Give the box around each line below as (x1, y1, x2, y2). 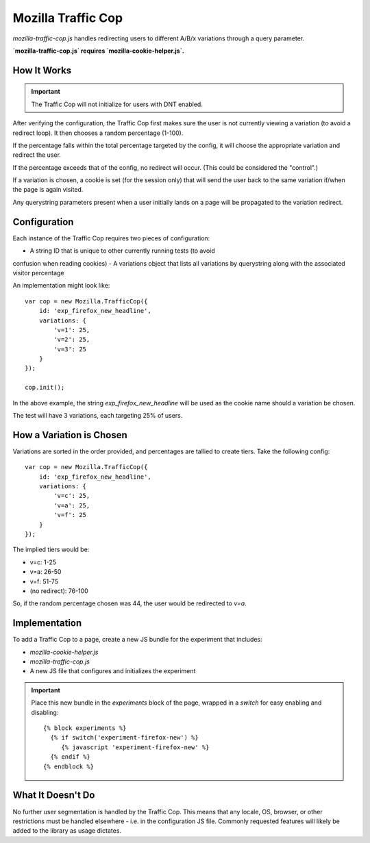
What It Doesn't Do (12, 790, 95, 801)
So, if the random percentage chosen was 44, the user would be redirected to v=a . (12, 599, 247, 607)
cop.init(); (25, 383, 65, 392)
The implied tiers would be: (12, 545, 90, 554)
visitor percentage (12, 268, 64, 277)
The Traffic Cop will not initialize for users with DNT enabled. (31, 100, 203, 108)
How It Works (12, 64, 72, 76)
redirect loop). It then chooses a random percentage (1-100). (12, 129, 184, 137)
